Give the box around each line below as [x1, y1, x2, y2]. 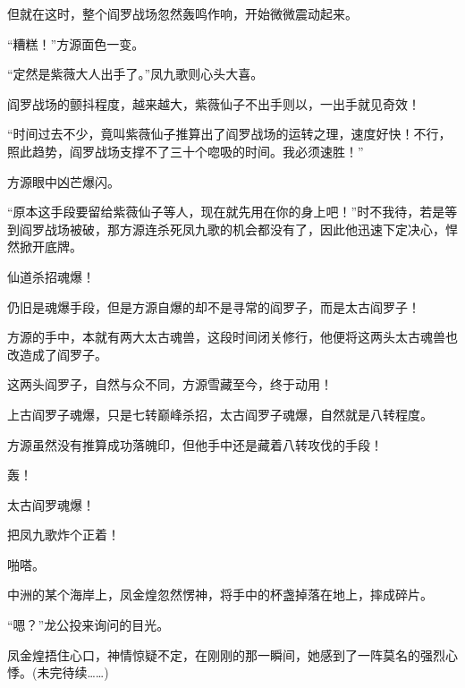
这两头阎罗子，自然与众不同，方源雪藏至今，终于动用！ [7, 375, 333, 394]
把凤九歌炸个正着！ [7, 525, 120, 544]
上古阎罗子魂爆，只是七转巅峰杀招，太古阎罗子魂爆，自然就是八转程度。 [7, 404, 433, 423]
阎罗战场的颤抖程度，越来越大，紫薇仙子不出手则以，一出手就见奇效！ [7, 94, 420, 113]
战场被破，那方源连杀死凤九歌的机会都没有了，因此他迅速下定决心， [44, 219, 445, 238]
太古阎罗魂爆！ [7, 495, 95, 514]
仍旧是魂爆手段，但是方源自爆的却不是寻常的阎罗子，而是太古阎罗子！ [7, 297, 420, 316]
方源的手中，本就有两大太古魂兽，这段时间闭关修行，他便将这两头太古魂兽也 [7, 327, 458, 346]
